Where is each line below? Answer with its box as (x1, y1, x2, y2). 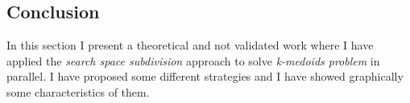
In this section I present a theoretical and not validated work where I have (6, 37, 374, 53)
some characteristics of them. (6, 83, 150, 100)
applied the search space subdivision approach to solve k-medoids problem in (6, 52, 380, 69)
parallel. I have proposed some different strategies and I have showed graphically (6, 68, 404, 85)
